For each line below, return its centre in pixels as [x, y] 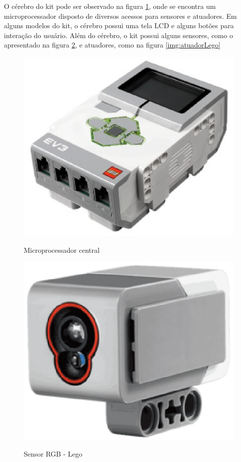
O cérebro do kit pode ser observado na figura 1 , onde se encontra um [110, 6]
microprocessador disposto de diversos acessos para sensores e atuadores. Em [120, 16]
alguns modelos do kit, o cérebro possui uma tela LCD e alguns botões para [119, 25]
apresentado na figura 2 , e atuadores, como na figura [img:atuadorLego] [112, 45]
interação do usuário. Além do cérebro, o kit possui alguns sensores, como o [119, 35]
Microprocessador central [62, 250]
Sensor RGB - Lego [53, 454]
